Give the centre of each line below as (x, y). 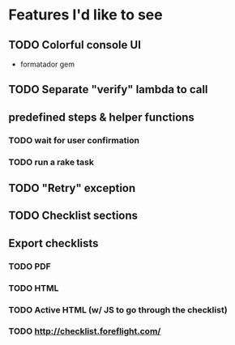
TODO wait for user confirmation (74, 140)
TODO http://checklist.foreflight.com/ (85, 331)
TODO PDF (30, 266)
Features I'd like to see (86, 15)
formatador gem (47, 64)
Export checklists (53, 243)
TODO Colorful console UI (75, 45)
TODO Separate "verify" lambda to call (108, 89)
